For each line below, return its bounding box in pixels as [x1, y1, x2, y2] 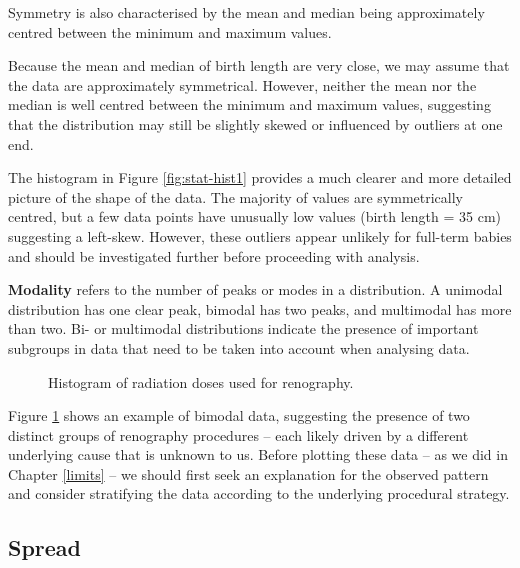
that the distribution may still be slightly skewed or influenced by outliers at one [8, 113, 503, 134]
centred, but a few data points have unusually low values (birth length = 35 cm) [8, 206, 502, 227]
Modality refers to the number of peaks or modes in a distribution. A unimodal [8, 279, 503, 300]
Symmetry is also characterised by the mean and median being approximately [8, 2, 485, 22]
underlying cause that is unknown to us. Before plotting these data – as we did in [8, 444, 508, 465]
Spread [8, 532, 82, 563]
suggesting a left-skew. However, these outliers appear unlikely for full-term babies [8, 225, 512, 246]
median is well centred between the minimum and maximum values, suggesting [8, 94, 491, 115]
